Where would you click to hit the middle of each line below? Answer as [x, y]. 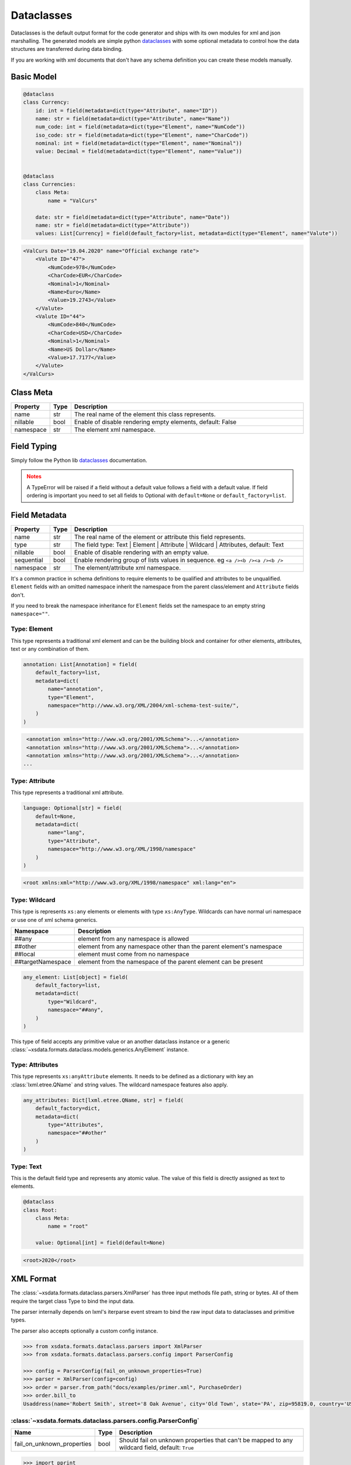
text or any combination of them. [50, 649]
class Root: [40, 1210]
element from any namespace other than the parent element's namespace [180, 946]
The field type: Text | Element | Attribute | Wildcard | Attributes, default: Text [179, 544]
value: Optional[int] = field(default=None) [100, 1243]
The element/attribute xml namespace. [128, 567]
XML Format [34, 1279]
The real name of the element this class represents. [145, 414]
